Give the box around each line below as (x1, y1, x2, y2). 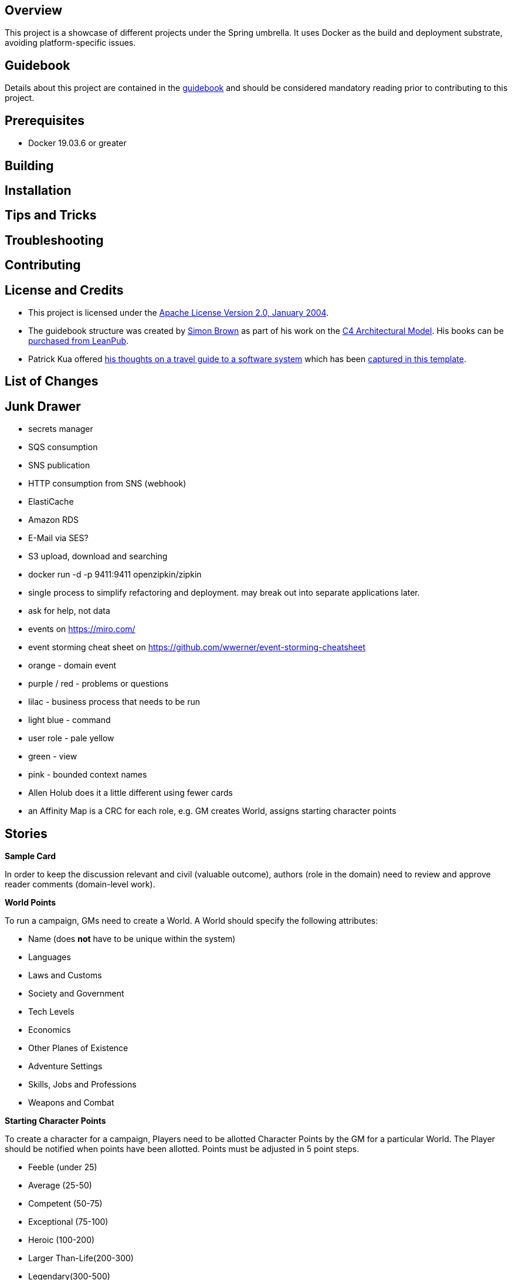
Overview (5, 3, 63, 18)
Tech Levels (28, 1007, 74, 1017)
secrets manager (28, 424, 93, 434)
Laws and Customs (28, 970, 102, 981)
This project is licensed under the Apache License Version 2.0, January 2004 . (28, 308, 329, 318)
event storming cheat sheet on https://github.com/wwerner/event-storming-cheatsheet (28, 642, 365, 653)
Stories (5, 826, 48, 841)
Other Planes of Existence (28, 1043, 128, 1053)
